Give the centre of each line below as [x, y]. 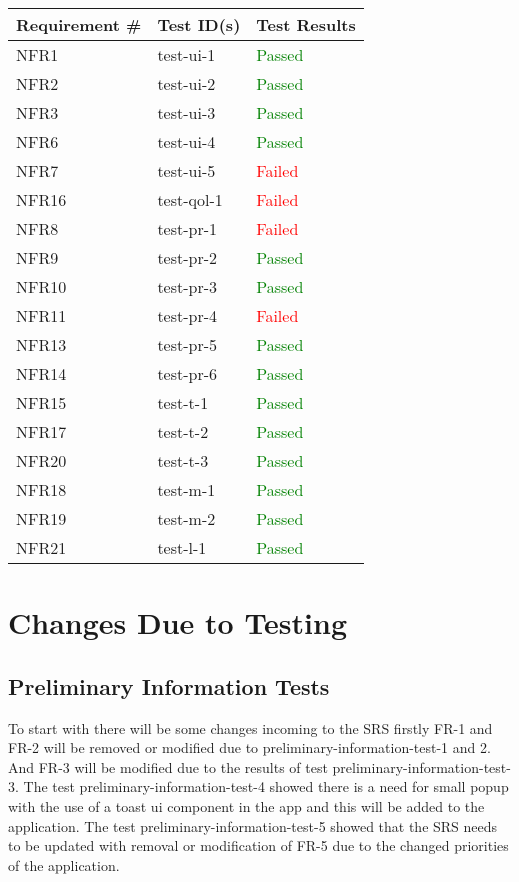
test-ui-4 [186, 141]
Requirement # [79, 24]
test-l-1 [182, 547]
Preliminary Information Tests [169, 685]
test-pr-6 [187, 373]
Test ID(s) [199, 24]
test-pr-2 [187, 257]
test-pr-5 [187, 344]
